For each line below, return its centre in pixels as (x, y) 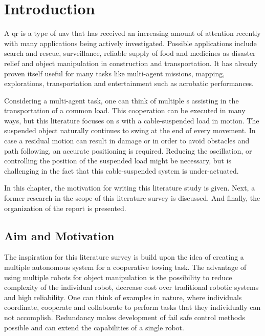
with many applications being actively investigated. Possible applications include (130, 43)
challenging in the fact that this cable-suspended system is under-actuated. (122, 170)
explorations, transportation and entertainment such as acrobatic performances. (129, 83)
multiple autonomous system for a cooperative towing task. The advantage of (125, 267)
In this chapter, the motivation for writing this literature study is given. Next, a (130, 188)
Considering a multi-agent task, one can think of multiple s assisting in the (122, 100)
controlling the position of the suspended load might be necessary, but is (118, 161)
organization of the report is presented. (65, 208)
